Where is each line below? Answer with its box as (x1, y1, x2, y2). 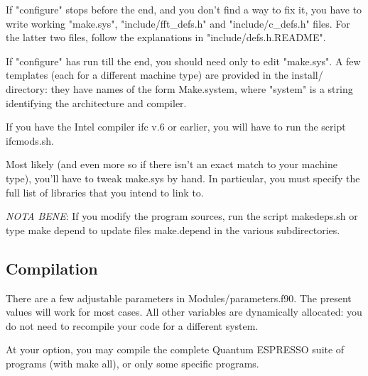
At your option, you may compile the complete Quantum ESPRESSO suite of (6, 342, 345, 357)
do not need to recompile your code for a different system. (6, 318, 259, 333)
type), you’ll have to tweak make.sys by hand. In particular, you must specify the (6, 170, 360, 185)
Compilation (6, 257, 98, 279)
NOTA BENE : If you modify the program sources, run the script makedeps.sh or (6, 209, 358, 223)
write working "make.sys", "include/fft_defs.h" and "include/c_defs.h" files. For (6, 16, 350, 31)
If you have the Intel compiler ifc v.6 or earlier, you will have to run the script (6, 119, 346, 134)
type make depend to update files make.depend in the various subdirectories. (6, 222, 340, 237)
